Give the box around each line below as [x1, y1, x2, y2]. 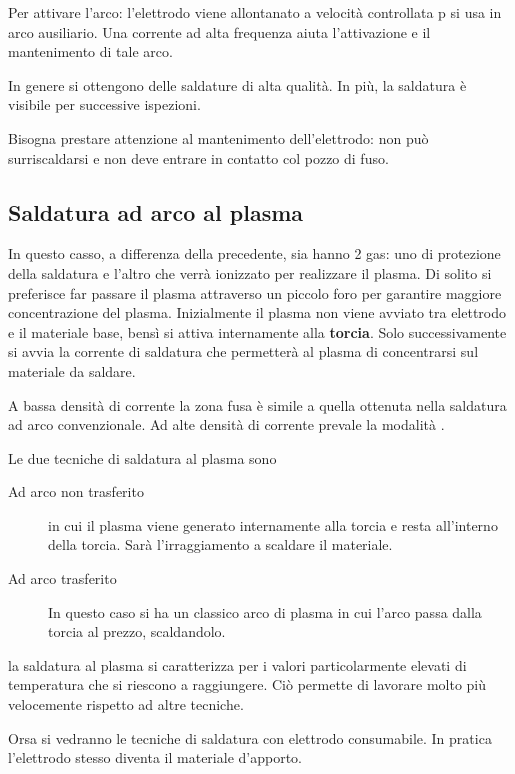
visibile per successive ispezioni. [8, 94, 201, 115]
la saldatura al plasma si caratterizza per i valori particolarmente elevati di [8, 654, 467, 675]
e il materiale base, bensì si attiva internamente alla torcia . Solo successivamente [8, 321, 507, 342]
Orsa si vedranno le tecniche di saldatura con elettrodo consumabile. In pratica [8, 727, 492, 748]
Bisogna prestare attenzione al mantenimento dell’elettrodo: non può [8, 127, 429, 148]
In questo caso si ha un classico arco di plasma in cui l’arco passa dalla [48, 601, 482, 622]
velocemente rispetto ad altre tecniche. [8, 694, 244, 715]
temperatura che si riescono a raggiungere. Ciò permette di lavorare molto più [8, 674, 487, 695]
